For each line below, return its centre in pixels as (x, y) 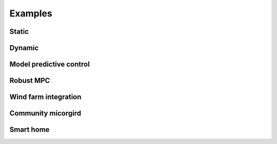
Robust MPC (30, 81)
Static (19, 32)
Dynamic (24, 48)
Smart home (29, 130)
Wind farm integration (45, 97)
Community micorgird (45, 114)
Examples (31, 13)
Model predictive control (50, 64)
